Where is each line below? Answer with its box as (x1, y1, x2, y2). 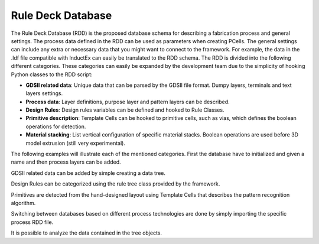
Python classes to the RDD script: (11, 71, 93, 78)
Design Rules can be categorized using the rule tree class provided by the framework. (11, 180, 220, 187)
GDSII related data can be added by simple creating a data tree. (11, 169, 165, 177)
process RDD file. (11, 219, 54, 226)
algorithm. (11, 199, 36, 206)
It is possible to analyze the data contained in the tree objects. (11, 229, 162, 236)
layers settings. (25, 90, 63, 97)
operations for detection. (25, 123, 86, 130)
